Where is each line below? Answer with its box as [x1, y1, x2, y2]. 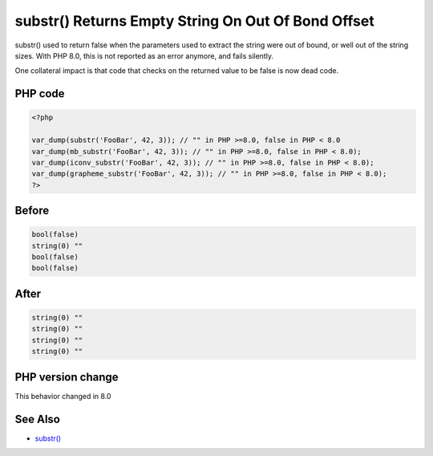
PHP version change [14, 370, 119, 384]
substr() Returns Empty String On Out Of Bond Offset [14, 12, 374, 30]
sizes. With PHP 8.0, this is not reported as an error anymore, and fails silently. [14, 51, 274, 60]
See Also [14, 412, 60, 425]
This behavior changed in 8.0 [14, 391, 111, 401]
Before [14, 204, 50, 218]
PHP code [14, 87, 65, 100]
